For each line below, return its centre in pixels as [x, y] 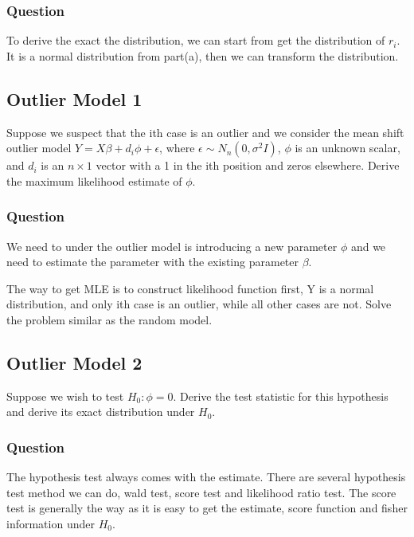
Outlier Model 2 [74, 362]
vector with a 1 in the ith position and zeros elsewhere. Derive [248, 165]
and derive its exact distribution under [101, 412]
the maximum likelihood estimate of [94, 180]
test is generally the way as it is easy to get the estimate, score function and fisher [207, 508]
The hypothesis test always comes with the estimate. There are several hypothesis [206, 477]
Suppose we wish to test [65, 396]
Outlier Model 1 [74, 98]
